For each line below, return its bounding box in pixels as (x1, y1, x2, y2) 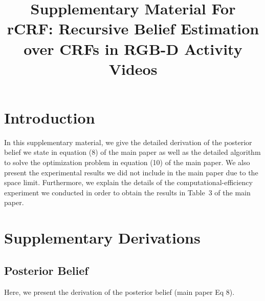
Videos (108, 58, 158, 79)
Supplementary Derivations (4, 227, 201, 248)
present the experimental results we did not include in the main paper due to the (4, 167, 258, 177)
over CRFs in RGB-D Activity (24, 38, 242, 59)
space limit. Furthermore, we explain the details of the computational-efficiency (4, 177, 253, 188)
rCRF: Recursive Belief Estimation (7, 18, 259, 39)
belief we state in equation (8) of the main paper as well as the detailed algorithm (4, 147, 261, 157)
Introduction (4, 107, 95, 128)
